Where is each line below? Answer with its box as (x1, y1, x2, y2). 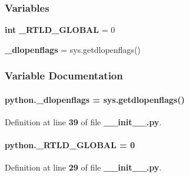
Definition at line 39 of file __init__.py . (5, 116, 162, 128)
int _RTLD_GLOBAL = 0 (5, 24, 115, 36)
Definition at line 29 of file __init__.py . (5, 161, 162, 173)
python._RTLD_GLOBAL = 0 (5, 139, 135, 151)
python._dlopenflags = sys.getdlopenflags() (5, 93, 185, 105)
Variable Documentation (5, 68, 123, 83)
